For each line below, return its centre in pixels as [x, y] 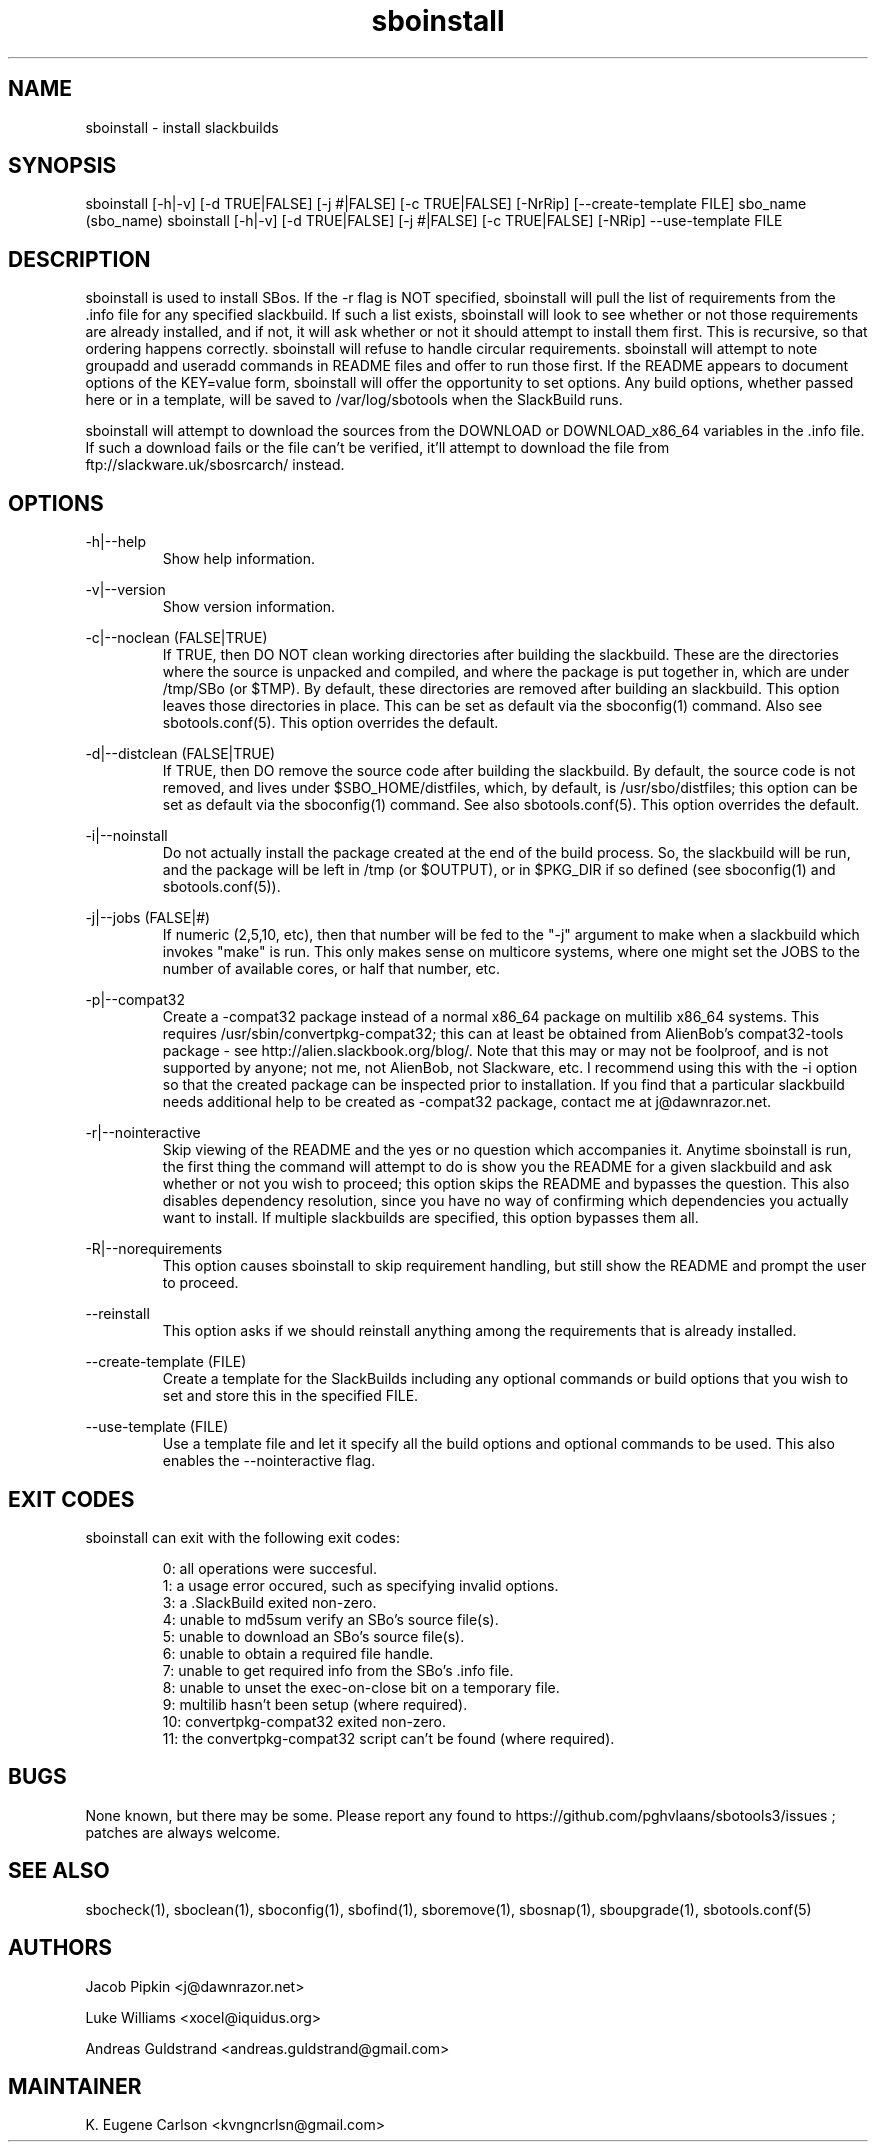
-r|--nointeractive [143, 1133]
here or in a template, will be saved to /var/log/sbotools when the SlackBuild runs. [354, 400]
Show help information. [239, 559]
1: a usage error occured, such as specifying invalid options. [360, 1585]
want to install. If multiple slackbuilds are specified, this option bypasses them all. [430, 1218]
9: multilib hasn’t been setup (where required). [315, 1704]
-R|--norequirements [154, 1249]
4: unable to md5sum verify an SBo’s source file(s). [330, 1619]
